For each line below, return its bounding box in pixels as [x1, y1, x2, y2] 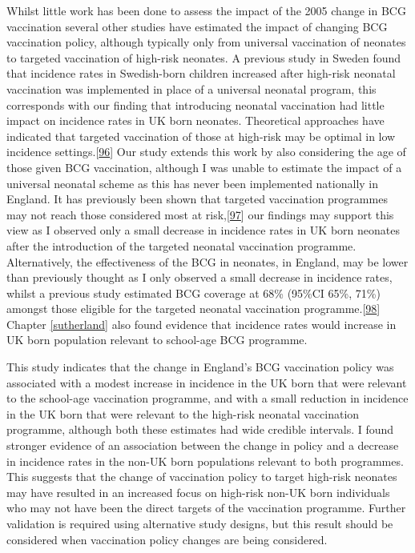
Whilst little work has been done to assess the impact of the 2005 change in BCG [6, 2, 406, 18]
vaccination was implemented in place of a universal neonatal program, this [6, 80, 377, 97]
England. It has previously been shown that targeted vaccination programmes [6, 190, 388, 207]
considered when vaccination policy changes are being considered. [6, 531, 328, 547]
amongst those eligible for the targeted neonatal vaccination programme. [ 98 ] [6, 300, 381, 317]
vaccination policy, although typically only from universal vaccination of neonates [6, 34, 406, 50]
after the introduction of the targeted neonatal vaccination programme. [6, 237, 357, 254]
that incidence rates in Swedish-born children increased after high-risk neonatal [6, 65, 396, 82]
